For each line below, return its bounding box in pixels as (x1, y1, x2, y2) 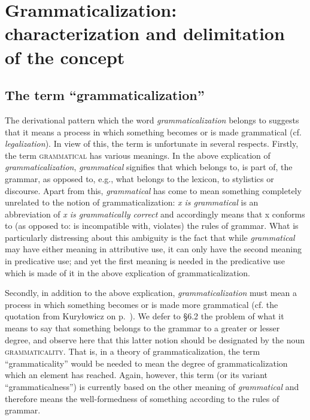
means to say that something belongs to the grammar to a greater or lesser (5, 322, 280, 334)
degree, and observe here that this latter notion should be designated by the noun (5, 333, 305, 346)
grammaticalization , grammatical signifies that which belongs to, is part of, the (5, 161, 293, 173)
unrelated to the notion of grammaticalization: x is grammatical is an (5, 196, 259, 209)
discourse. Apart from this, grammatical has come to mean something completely (5, 184, 302, 197)
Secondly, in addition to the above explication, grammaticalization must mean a (5, 286, 297, 299)
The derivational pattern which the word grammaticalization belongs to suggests (5, 113, 299, 126)
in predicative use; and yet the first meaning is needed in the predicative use (5, 255, 285, 267)
